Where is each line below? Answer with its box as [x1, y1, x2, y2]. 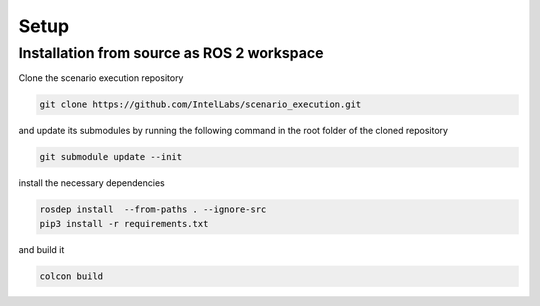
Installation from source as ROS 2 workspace [18, 44, 324, 62]
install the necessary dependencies [18, 177, 165, 189]
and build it [18, 243, 65, 255]
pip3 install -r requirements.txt [39, 218, 209, 229]
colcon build [39, 270, 104, 282]
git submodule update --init [39, 151, 183, 163]
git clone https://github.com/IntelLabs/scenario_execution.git [39, 99, 362, 110]
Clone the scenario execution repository [18, 72, 184, 84]
